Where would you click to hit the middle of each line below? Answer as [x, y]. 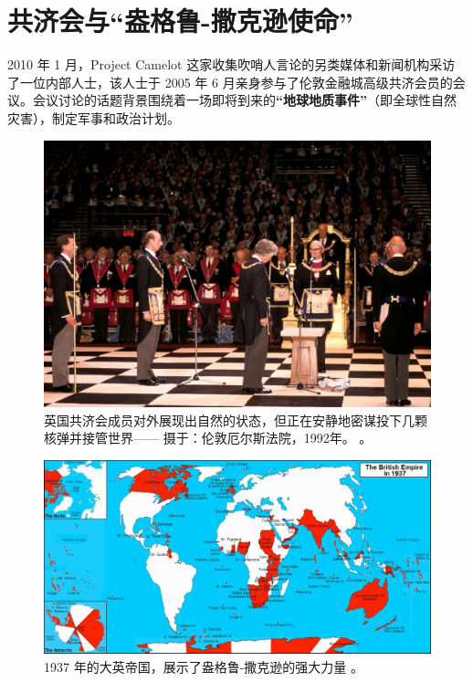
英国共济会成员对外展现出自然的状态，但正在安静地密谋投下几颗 [236, 420]
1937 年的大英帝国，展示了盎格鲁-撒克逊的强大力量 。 [204, 667]
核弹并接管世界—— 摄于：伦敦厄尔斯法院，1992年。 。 [208, 438]
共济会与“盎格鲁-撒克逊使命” [180, 21]
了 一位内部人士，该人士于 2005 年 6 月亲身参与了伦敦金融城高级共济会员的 [230, 82]
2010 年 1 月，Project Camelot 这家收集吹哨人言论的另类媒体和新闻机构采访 [231, 64]
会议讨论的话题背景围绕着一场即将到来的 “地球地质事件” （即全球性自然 [244, 100]
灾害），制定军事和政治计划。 [94, 117]
